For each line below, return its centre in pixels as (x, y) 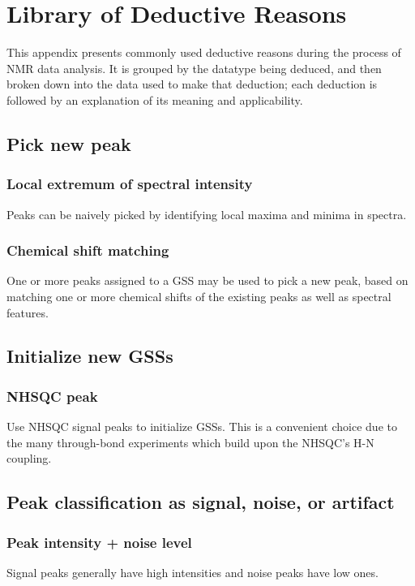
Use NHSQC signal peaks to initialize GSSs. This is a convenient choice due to (202, 427)
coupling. (29, 458)
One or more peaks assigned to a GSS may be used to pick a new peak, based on (207, 280)
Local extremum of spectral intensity (130, 184)
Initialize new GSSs (90, 356)
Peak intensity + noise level (99, 542)
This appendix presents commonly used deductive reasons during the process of (204, 52)
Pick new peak (69, 143)
